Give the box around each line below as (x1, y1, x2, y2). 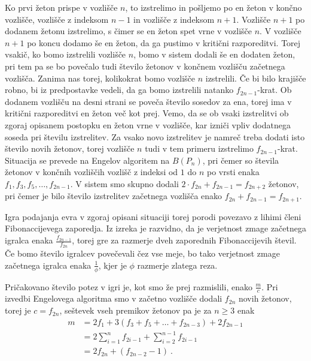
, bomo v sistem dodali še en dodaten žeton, (133, 48, 295, 61)
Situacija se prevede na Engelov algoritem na (5, 154, 170, 166)
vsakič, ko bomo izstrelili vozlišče (5, 48, 126, 61)
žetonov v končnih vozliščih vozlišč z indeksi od (5, 166, 178, 178)
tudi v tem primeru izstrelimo (145, 142, 254, 155)
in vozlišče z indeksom (133, 13, 215, 25)
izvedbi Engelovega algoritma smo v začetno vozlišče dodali (5, 292, 222, 305)
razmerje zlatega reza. (137, 258, 218, 271)
